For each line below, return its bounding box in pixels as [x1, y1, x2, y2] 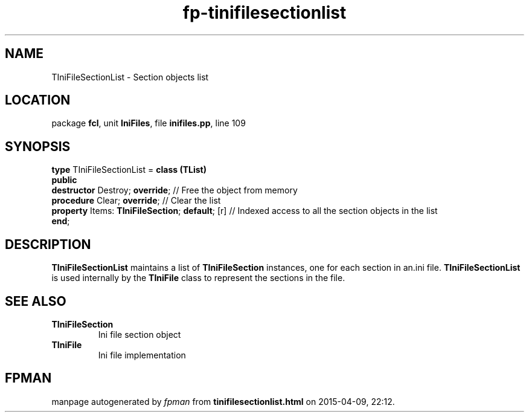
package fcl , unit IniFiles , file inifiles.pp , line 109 [51, 118, 246, 129]
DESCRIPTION [5, 236, 91, 252]
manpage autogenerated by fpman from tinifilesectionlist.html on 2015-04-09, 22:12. [51, 396, 395, 407]
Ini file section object [98, 329, 181, 340]
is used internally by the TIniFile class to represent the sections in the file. [51, 273, 345, 283]
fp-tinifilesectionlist [182, 2, 347, 23]
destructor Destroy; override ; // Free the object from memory [51, 185, 298, 196]
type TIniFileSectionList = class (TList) [51, 164, 207, 175]
